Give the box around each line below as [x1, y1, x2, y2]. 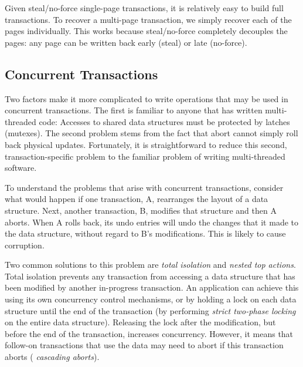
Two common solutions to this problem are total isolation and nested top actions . [5, 258, 296, 271]
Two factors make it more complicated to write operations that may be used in [5, 92, 288, 105]
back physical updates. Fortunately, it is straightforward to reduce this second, [5, 138, 287, 150]
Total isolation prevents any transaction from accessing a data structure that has [5, 270, 295, 282]
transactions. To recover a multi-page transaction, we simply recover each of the [5, 13, 292, 25]
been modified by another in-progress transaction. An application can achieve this [5, 281, 299, 294]
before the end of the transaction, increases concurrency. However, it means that [5, 327, 294, 339]
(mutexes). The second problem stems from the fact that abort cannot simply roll [5, 127, 298, 139]
